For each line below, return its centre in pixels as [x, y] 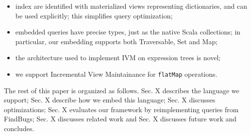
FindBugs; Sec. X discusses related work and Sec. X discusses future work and [120, 119]
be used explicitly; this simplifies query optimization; [94, 15]
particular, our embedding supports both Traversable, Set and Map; [117, 41]
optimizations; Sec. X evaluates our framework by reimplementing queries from [121, 109]
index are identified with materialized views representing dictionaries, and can [131, 6]
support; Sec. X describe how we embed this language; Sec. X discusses [110, 100]
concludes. [19, 128]
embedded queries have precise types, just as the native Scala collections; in [128, 32]
